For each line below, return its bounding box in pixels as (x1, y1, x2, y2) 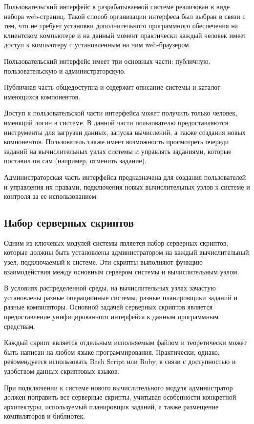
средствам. (4, 321, 36, 331)
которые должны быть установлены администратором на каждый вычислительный (4, 247, 249, 257)
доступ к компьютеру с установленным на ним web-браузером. (4, 39, 191, 50)
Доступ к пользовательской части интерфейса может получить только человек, (4, 108, 237, 118)
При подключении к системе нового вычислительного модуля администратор (4, 382, 233, 392)
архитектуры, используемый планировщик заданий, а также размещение (4, 401, 219, 411)
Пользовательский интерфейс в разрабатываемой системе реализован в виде (4, 1, 230, 11)
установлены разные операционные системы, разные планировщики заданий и (4, 292, 237, 302)
